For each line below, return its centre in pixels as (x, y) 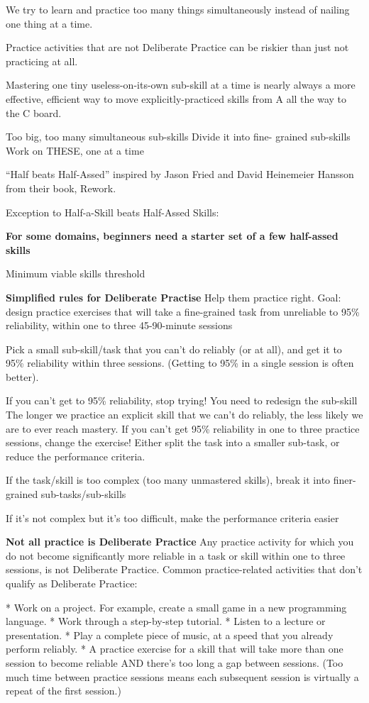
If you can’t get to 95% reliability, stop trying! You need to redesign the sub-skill (182, 400)
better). (22, 376)
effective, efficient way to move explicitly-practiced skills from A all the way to (176, 98)
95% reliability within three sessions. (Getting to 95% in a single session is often (180, 363)
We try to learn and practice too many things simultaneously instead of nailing (178, 9)
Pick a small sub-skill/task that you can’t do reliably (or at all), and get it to (174, 349)
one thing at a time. (49, 23)
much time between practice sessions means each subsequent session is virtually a (182, 676)
